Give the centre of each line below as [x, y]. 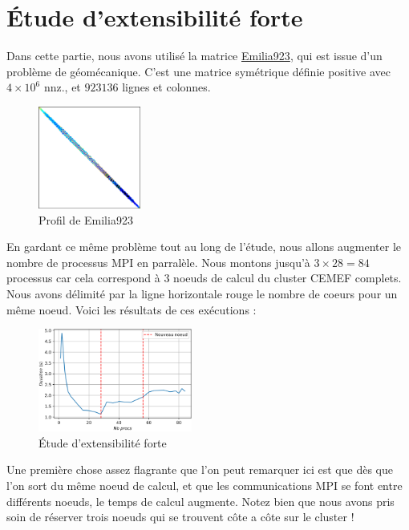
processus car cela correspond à [83, 278]
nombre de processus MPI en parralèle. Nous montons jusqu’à [158, 262]
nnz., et [62, 87]
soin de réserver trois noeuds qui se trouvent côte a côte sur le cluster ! [180, 517]
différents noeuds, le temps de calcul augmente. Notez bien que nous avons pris [200, 501]
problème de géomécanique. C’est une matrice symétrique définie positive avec [199, 71]
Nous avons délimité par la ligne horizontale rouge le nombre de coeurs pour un [202, 294]
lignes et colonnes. [166, 87]
